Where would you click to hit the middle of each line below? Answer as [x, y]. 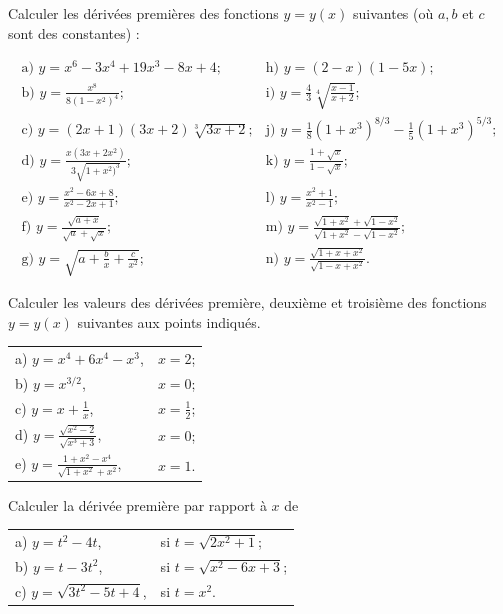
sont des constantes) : [74, 32]
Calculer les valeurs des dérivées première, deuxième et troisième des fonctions [247, 302]
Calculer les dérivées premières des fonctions [143, 13]
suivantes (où [393, 13]
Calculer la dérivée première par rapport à [137, 504]
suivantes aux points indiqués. [169, 321]
